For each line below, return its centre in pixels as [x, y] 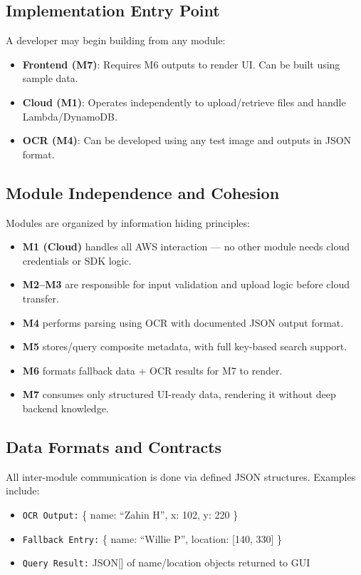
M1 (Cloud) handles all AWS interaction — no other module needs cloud [186, 246]
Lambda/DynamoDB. [70, 116]
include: [23, 490]
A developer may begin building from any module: [116, 40]
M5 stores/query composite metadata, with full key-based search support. [185, 346]
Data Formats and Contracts [114, 446]
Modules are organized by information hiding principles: [128, 222]
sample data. [50, 78]
